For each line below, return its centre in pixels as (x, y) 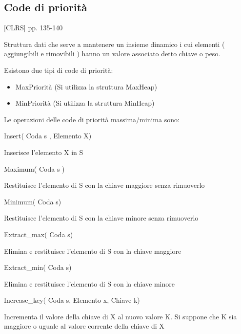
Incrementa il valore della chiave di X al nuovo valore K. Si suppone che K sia (120, 316)
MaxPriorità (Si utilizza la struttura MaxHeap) (86, 86)
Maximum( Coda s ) (34, 168)
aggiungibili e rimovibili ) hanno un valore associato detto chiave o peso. (112, 54)
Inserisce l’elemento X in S (44, 152)
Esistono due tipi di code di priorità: (59, 70)
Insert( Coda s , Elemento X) (48, 136)
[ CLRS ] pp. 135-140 (33, 28)
